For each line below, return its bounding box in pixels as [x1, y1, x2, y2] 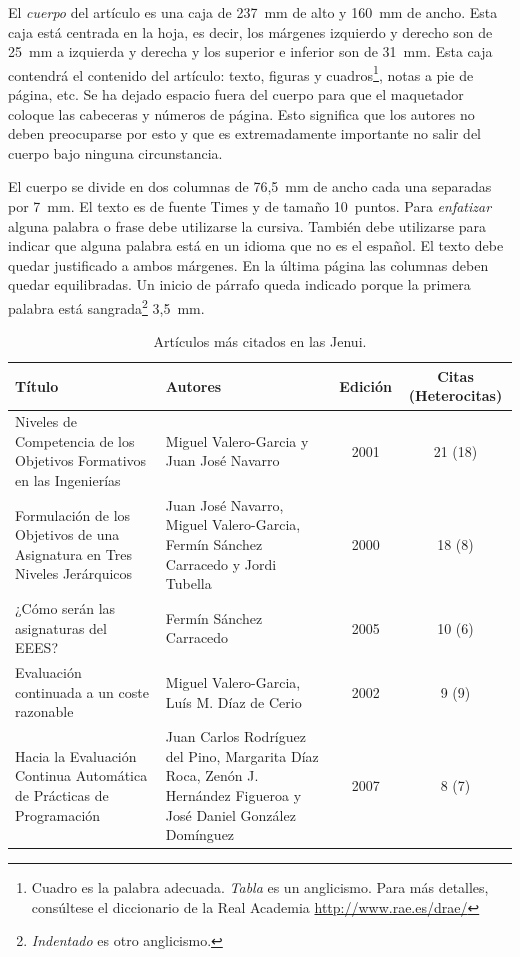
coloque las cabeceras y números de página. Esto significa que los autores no [8, 103, 475, 124]
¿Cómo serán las [15, 598, 116, 619]
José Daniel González [165, 804, 296, 825]
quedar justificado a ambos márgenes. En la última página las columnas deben [8, 254, 489, 275]
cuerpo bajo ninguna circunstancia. [8, 142, 223, 163]
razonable [15, 701, 74, 722]
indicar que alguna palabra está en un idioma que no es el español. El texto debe [8, 235, 504, 256]
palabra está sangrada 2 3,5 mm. [8, 294, 205, 318]
